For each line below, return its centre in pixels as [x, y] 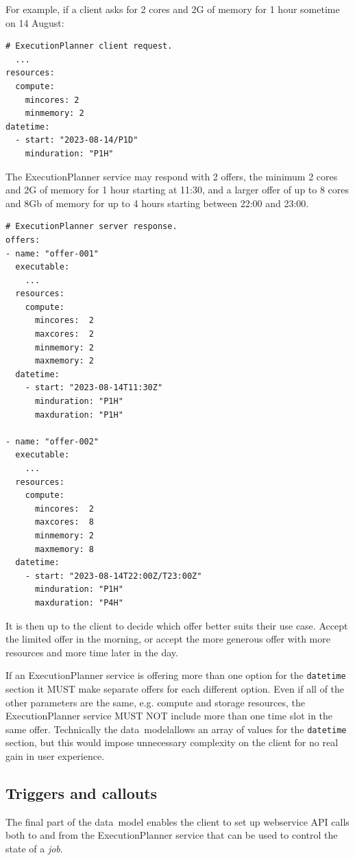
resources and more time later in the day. [92, 652]
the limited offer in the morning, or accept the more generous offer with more [168, 639]
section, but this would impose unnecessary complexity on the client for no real [172, 742]
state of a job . [34, 848]
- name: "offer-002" [52, 441]
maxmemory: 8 [64, 549]
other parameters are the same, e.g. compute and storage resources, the [155, 702]
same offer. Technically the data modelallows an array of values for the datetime [176, 729]
